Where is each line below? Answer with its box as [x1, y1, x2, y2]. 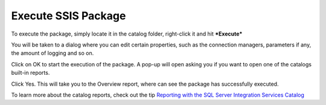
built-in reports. [11, 69, 50, 77]
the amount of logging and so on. [11, 49, 94, 57]
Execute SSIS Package [11, 9, 126, 22]
